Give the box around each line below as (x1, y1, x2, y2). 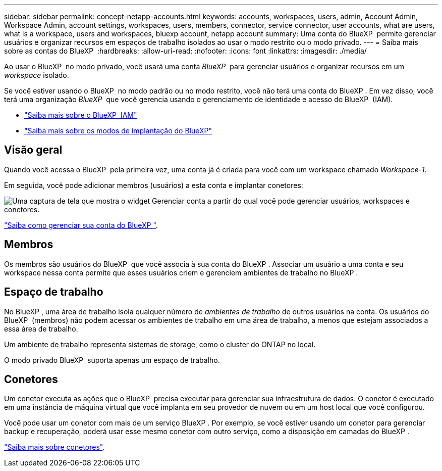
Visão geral (4, 144, 63, 157)
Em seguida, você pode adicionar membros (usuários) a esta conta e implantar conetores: (4, 180, 303, 190)
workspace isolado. (4, 71, 69, 79)
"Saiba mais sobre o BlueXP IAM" (24, 111, 137, 119)
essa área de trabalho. (4, 324, 78, 333)
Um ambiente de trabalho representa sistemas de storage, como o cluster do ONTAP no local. (4, 340, 316, 349)
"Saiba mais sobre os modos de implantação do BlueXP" (24, 126, 212, 135)
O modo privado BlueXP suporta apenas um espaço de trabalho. (4, 355, 220, 364)
